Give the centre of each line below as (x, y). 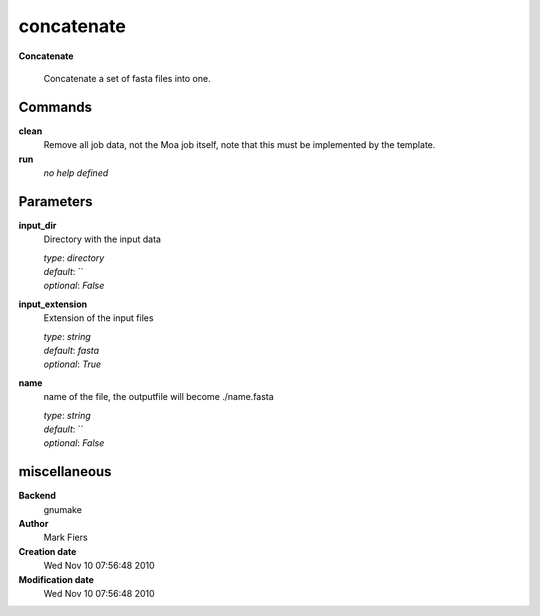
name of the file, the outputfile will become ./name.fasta (158, 397)
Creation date (47, 551)
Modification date (56, 579)
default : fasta (71, 351)
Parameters (55, 201)
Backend (37, 496)
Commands (55, 106)
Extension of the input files (98, 318)
